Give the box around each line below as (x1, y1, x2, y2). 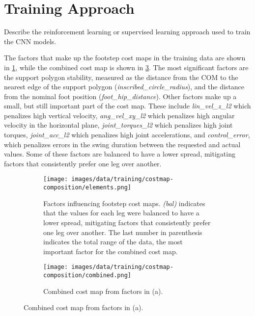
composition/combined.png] (43, 271, 131, 279)
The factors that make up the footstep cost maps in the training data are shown (4, 53, 246, 63)
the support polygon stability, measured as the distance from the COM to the (4, 72, 238, 82)
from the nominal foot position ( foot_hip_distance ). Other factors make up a (4, 91, 237, 101)
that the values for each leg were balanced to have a (43, 208, 199, 218)
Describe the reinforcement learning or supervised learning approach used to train (4, 26, 251, 37)
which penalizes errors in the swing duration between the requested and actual (4, 139, 241, 149)
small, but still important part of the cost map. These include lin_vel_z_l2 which (4, 101, 251, 111)
